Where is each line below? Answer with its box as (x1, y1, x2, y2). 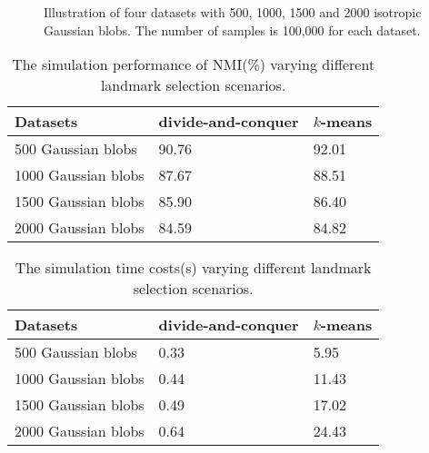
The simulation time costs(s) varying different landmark (15, 257, 372, 279)
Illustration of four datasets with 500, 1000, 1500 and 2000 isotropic (44, 3, 422, 21)
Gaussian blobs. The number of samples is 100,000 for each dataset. (44, 20, 421, 39)
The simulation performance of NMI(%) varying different (12, 54, 375, 75)
